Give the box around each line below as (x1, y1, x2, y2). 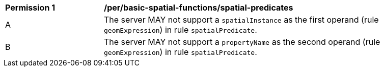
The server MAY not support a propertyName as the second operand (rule (104, 37, 380, 47)
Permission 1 (5, 3, 56, 13)
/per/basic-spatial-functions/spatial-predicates (104, 3, 293, 13)
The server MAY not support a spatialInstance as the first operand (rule (104, 15, 379, 25)
